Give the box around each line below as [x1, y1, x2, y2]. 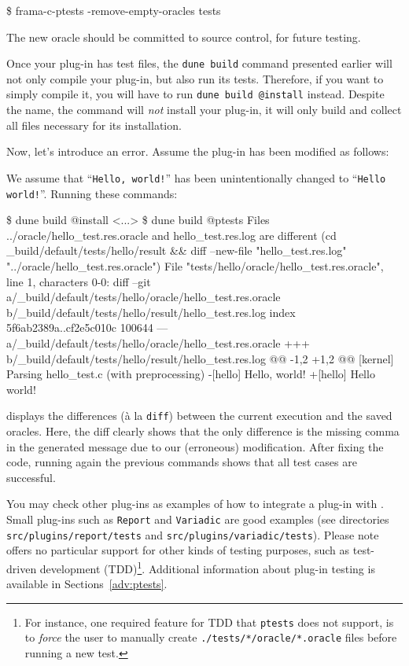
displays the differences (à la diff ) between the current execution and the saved [6, 407, 392, 424]
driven [6, 560, 37, 576]
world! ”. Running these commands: [6, 185, 178, 201]
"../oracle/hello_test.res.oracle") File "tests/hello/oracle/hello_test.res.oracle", [6, 257, 384, 274]
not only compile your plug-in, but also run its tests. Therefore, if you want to [6, 70, 384, 86]
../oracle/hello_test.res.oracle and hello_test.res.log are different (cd [6, 226, 337, 243]
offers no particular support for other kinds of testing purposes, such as [6, 542, 350, 558]
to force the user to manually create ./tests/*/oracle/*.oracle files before [24, 629, 397, 646]
